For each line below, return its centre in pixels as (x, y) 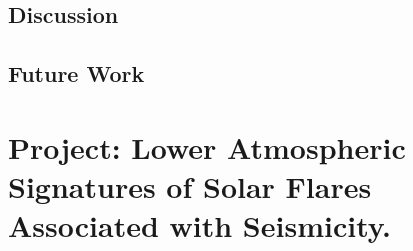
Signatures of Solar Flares (190, 185)
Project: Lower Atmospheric (207, 146)
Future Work (76, 73)
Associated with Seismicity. (200, 225)
